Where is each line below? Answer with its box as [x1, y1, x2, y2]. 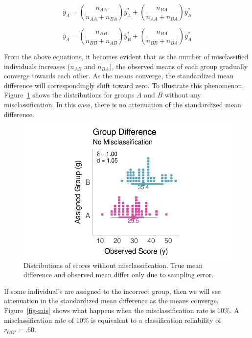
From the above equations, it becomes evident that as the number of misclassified [4, 51, 249, 61]
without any [164, 90, 201, 100]
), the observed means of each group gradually [109, 61, 248, 71]
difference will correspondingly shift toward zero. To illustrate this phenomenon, [4, 80, 244, 90]
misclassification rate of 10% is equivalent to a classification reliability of [4, 314, 221, 325]
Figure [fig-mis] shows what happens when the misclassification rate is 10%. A [4, 305, 239, 315]
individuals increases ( [4, 61, 70, 71]
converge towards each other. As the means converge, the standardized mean [4, 71, 234, 81]
